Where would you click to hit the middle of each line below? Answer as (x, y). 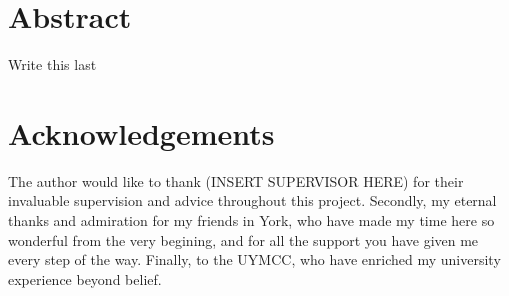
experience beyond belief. (85, 278)
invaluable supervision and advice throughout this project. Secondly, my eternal (252, 200)
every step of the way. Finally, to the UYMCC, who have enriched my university (254, 259)
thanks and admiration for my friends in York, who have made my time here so (251, 220)
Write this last (52, 64)
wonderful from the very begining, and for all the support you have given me (243, 239)
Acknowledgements (141, 132)
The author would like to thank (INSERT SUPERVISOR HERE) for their (236, 180)
